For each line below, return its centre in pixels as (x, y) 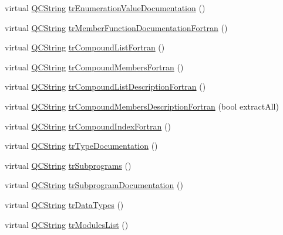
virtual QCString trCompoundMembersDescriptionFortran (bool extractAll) (142, 106)
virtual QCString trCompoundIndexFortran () (88, 126)
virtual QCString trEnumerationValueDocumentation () (105, 8)
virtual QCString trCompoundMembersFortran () (94, 67)
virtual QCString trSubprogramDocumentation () (94, 185)
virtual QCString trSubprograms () (68, 165)
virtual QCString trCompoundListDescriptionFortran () (105, 86)
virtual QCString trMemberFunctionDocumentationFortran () (116, 27)
